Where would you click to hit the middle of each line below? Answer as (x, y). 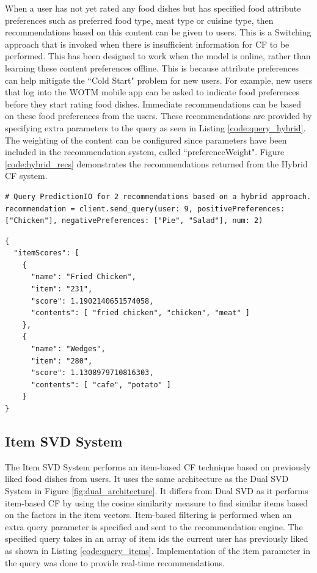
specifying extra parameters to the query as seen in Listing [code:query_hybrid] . (155, 127)
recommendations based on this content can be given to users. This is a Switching (158, 32)
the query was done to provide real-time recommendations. (115, 562)
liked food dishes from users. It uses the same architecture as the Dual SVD (147, 479)
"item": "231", (62, 289)
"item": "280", (62, 361)
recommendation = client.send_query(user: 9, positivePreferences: (145, 209)
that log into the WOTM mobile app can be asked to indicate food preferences (152, 92)
